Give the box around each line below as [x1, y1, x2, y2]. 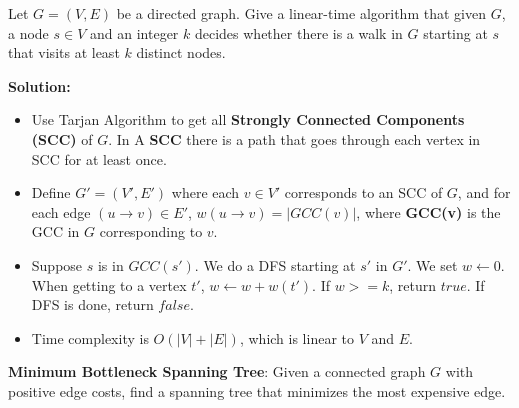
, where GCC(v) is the [356, 201, 501, 222]
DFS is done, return [31, 294, 154, 315]
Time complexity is [31, 327, 149, 348]
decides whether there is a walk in [194, 22, 403, 43]
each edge [31, 201, 91, 222]
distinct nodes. [136, 42, 226, 63]
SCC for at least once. [31, 148, 167, 169]
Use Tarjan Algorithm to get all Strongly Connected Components [31, 109, 465, 130]
